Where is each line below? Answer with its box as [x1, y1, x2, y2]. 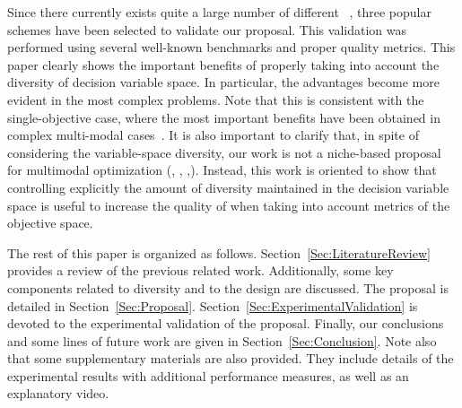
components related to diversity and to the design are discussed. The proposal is [7, 278, 449, 297]
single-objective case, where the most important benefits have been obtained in [7, 108, 440, 126]
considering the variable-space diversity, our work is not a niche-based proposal [7, 143, 441, 161]
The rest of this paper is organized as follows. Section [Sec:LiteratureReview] [7, 243, 431, 262]
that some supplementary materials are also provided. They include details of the [7, 349, 454, 368]
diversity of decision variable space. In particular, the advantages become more [7, 73, 440, 91]
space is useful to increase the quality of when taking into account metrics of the [7, 195, 450, 214]
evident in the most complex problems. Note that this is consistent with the [7, 90, 424, 109]
